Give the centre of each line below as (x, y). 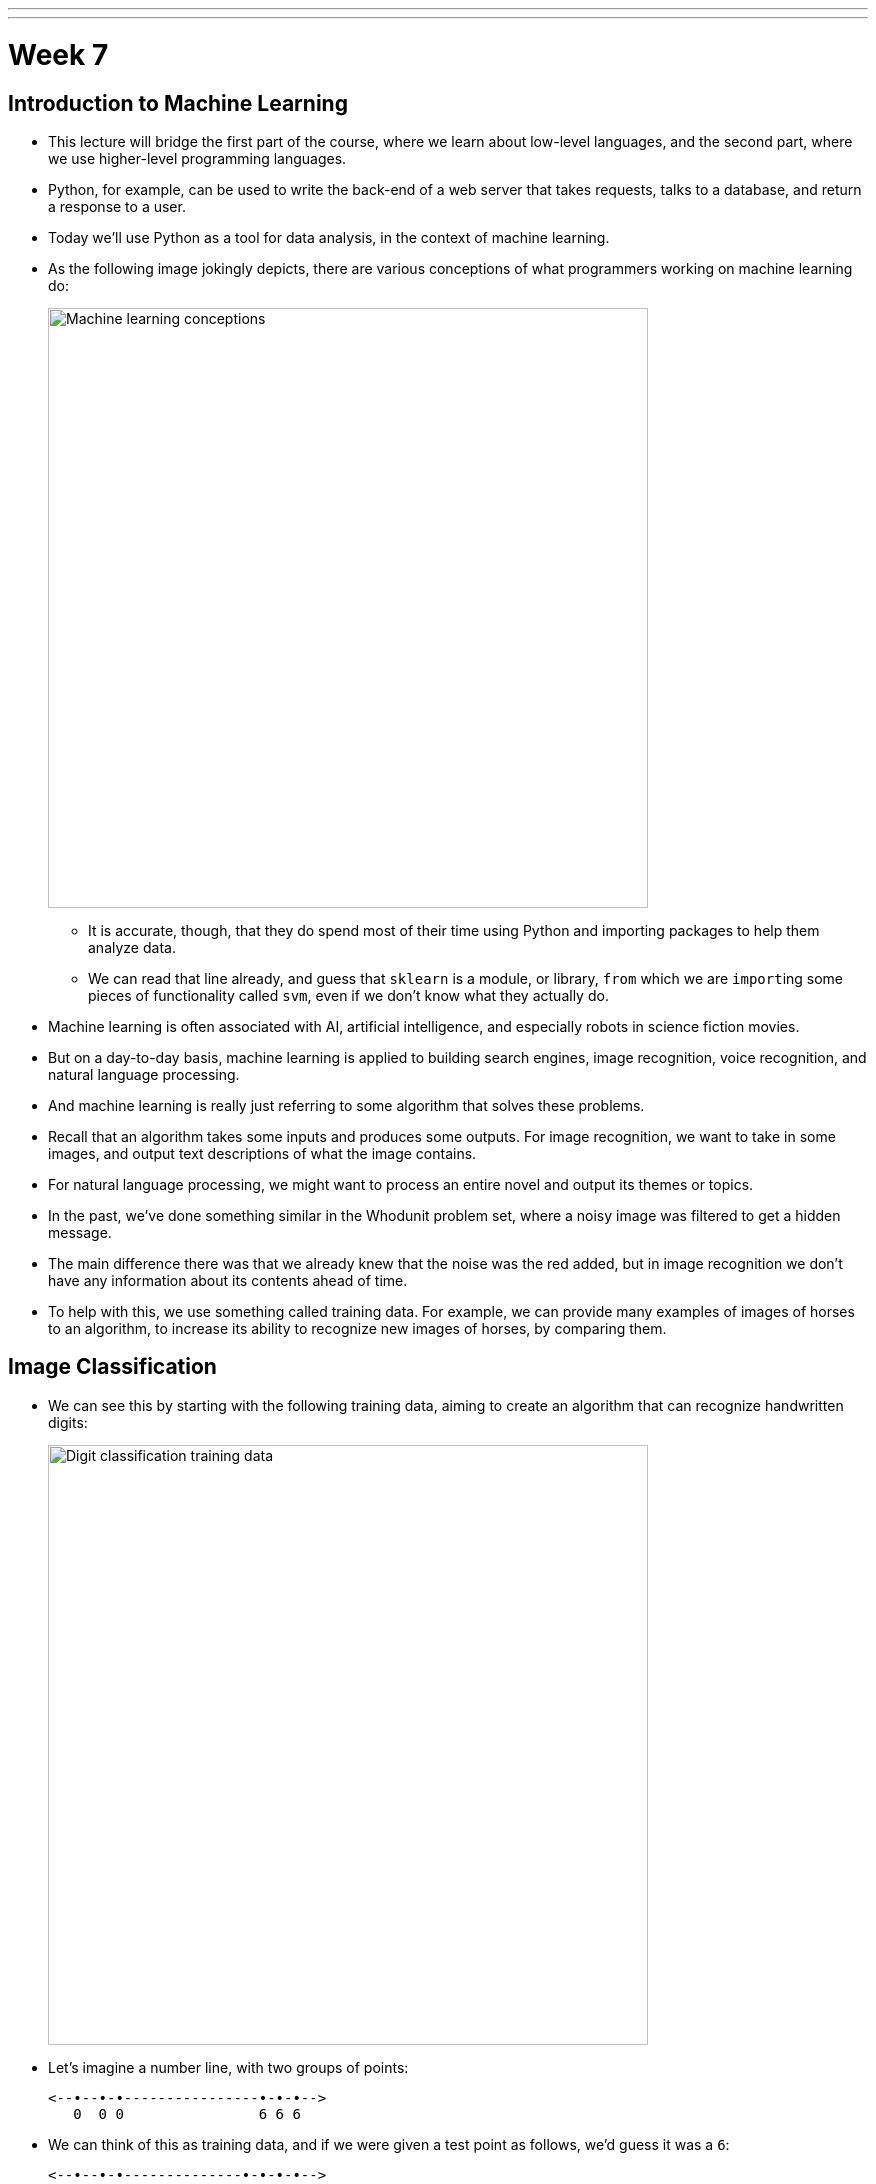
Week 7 (58, 54)
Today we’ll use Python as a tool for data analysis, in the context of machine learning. (329, 237)
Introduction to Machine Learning (178, 103)
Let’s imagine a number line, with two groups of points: (228, 2067)
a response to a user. (117, 206)
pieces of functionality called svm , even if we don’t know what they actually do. (348, 995)
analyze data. (132, 947)
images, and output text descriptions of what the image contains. (262, 1153)
